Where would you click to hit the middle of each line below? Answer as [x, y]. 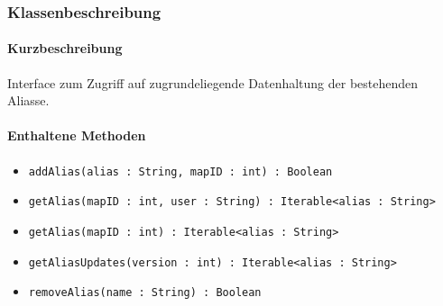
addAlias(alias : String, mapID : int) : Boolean [180, 171]
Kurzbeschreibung [65, 48]
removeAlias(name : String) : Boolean [145, 293]
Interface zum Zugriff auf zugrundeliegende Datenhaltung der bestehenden [213, 82]
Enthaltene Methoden [77, 135]
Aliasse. [28, 100]
